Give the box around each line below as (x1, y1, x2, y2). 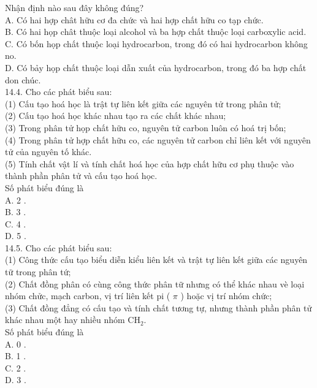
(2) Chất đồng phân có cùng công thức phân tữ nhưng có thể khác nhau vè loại (5, 277, 305, 290)
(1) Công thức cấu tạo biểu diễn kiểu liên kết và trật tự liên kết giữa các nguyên (5, 253, 308, 266)
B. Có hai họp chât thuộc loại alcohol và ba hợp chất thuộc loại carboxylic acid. (5, 25, 307, 38)
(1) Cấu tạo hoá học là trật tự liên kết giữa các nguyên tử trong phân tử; (5, 97, 281, 110)
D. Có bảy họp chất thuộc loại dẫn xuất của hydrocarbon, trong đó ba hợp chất (5, 61, 307, 74)
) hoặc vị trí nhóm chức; (180, 289, 272, 302)
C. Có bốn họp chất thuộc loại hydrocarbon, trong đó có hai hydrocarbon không (5, 37, 308, 50)
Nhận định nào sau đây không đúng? (5, 1, 144, 13)
